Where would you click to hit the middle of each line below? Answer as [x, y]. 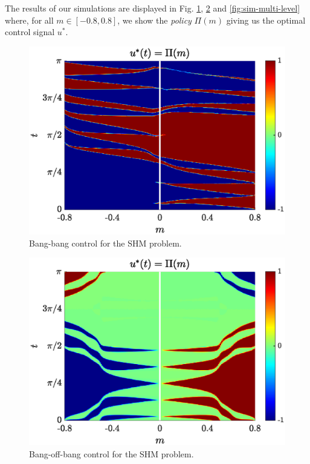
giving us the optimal [266, 20]
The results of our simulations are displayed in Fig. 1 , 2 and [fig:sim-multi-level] [153, 8]
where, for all [29, 20]
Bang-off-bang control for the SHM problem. [111, 453]
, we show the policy [154, 20]
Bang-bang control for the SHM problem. [105, 243]
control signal [30, 32]
